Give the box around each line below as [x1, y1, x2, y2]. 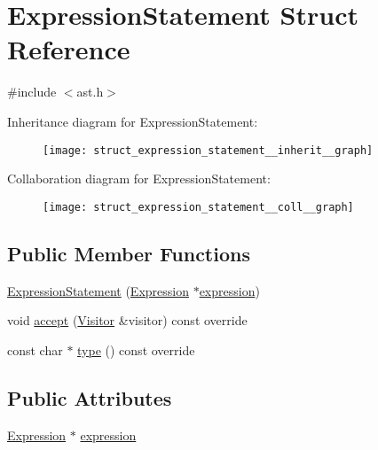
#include [7, 82, 57, 101]
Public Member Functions [7, 239, 250, 267]
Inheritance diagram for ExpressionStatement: [7, 112, 258, 130]
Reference [7, 31, 130, 67]
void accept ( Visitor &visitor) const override [7, 311, 248, 330]
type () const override [77, 340, 195, 359]
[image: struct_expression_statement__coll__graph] [43, 200, 354, 213]
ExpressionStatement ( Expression [7, 281, 189, 299]
